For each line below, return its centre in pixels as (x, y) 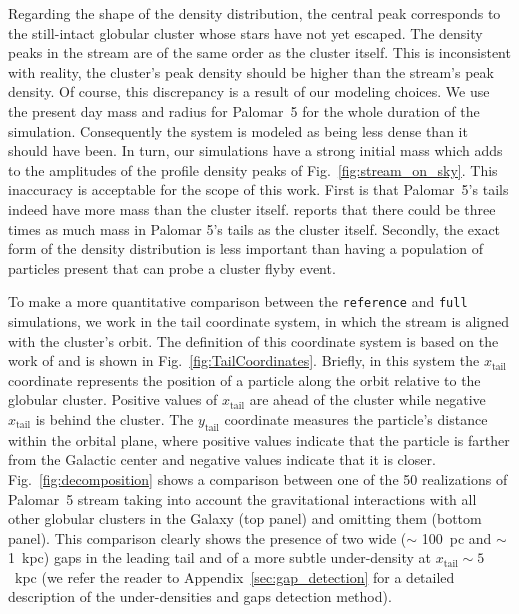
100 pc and (456, 537)
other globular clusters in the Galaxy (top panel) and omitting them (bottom (245, 518)
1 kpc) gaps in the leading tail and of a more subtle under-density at (220, 557)
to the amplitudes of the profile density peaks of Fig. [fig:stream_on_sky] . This (253, 169)
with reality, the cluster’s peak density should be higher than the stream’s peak (251, 71)
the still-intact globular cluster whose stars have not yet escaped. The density (245, 32)
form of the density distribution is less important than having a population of (246, 248)
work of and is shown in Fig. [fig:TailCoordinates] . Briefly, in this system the (244, 360)
